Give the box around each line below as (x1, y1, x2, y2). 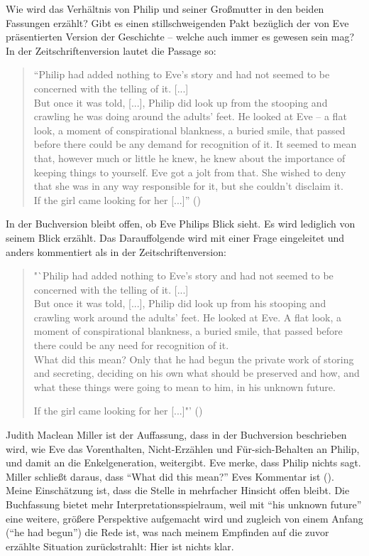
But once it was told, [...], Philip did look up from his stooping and (33, 296, 326, 311)
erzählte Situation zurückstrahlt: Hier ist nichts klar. (6, 538, 234, 553)
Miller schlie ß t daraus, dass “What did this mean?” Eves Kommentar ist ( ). (6, 469, 334, 483)
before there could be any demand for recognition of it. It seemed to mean (33, 137, 357, 151)
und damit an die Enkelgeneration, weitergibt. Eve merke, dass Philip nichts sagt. (6, 455, 361, 470)
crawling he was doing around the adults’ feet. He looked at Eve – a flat (33, 109, 347, 124)
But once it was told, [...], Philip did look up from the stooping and (33, 95, 328, 109)
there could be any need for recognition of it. (33, 338, 229, 353)
